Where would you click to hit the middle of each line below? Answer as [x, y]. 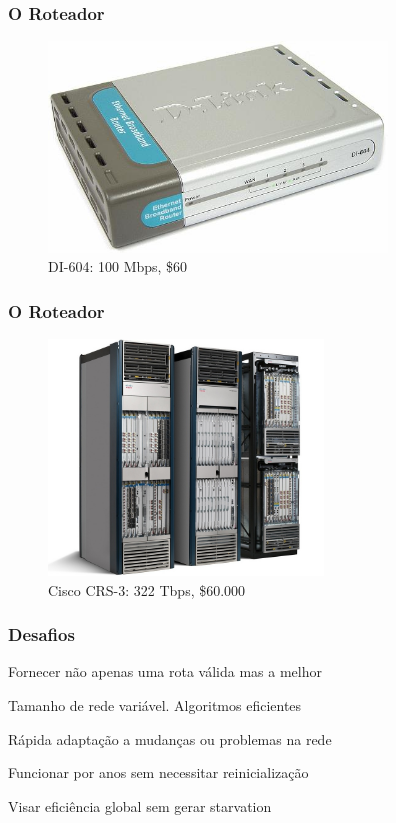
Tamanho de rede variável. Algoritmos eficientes [155, 704]
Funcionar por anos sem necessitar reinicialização [158, 772]
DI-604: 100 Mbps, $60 [118, 266]
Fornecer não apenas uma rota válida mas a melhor [165, 671]
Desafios [41, 634]
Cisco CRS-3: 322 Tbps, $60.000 [147, 589]
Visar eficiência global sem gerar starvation [140, 805]
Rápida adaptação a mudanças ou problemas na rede [170, 738]
